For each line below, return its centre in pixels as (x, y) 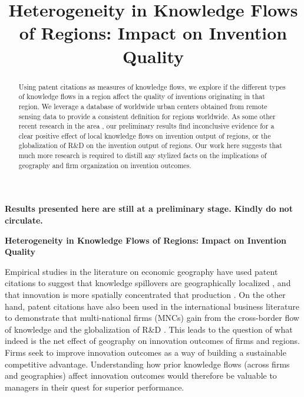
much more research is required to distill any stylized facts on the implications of (143, 155)
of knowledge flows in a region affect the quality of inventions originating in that (142, 96)
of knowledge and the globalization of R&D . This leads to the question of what (149, 329)
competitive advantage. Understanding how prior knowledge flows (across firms (147, 364)
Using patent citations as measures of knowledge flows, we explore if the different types (152, 86)
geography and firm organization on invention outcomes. (105, 165)
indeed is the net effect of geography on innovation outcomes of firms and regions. (152, 341)
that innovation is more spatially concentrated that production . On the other (145, 295)
